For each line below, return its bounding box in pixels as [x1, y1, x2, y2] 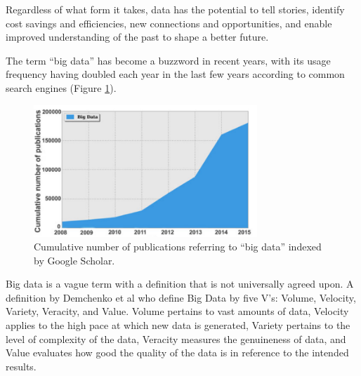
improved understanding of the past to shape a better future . [6, 29, 269, 44]
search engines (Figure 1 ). [6, 80, 117, 95]
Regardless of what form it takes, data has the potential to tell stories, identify [6, 2, 345, 16]
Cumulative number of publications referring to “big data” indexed [34, 239, 322, 254]
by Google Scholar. [34, 253, 115, 267]
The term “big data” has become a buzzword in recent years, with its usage [6, 53, 331, 67]
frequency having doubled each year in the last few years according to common [6, 67, 345, 81]
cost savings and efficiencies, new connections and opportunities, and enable [6, 15, 332, 30]
